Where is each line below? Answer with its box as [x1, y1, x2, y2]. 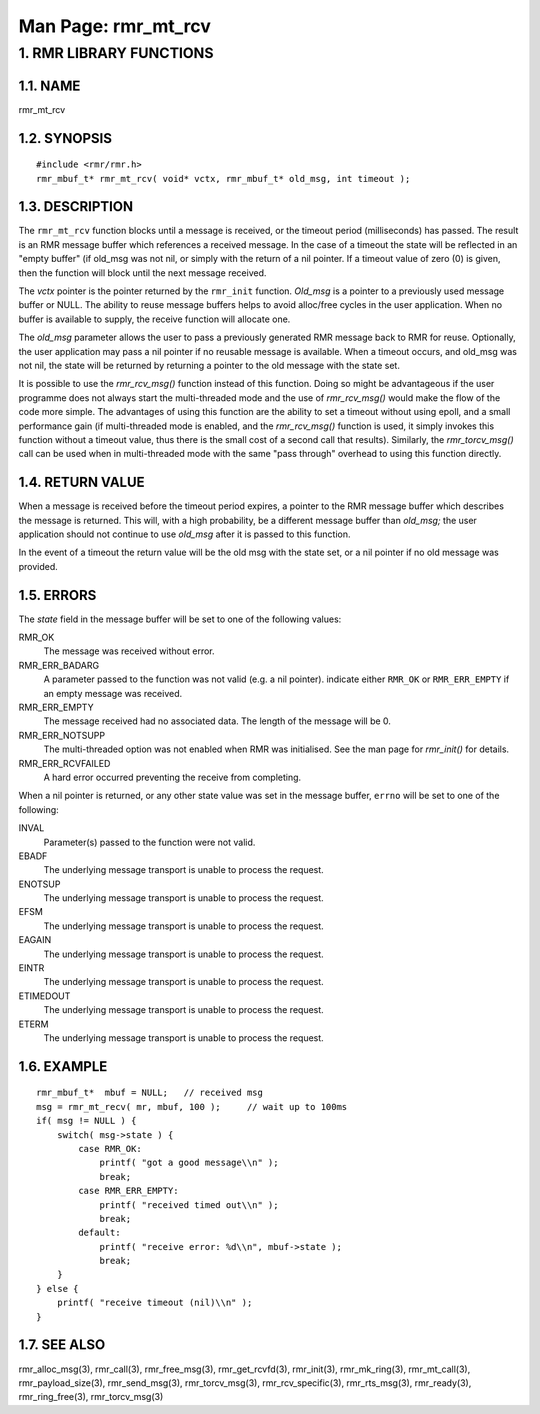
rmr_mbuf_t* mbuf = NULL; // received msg [36, 1087, 264, 1099]
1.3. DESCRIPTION [18, 198, 134, 215]
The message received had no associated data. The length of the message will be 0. [43, 715, 392, 727]
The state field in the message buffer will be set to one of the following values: [18, 613, 342, 625]
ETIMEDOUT [18, 990, 71, 1002]
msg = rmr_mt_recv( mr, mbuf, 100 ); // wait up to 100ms [36, 1101, 348, 1112]
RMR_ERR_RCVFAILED [18, 757, 111, 769]
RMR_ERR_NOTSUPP [18, 729, 105, 741]
